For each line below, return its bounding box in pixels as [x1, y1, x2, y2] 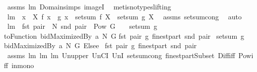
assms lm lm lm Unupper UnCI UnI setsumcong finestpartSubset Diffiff [7, 50, 235, 60]
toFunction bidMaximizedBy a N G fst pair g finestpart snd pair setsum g [4, 30, 245, 41]
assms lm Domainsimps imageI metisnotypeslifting [7, 1, 171, 11]
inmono [11, 60, 34, 70]
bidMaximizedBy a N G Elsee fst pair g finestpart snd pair [4, 40, 197, 51]
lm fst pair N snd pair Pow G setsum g [7, 21, 157, 31]
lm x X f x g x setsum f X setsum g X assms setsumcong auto [7, 11, 242, 21]
